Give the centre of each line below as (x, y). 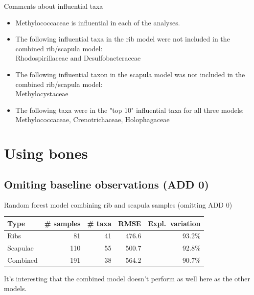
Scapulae (21, 248)
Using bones (46, 153)
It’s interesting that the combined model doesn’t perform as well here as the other (127, 279)
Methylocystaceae (42, 94)
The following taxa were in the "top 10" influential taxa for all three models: (130, 110)
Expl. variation (174, 223)
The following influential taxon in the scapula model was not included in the (130, 74)
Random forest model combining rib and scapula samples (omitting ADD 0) (118, 204)
